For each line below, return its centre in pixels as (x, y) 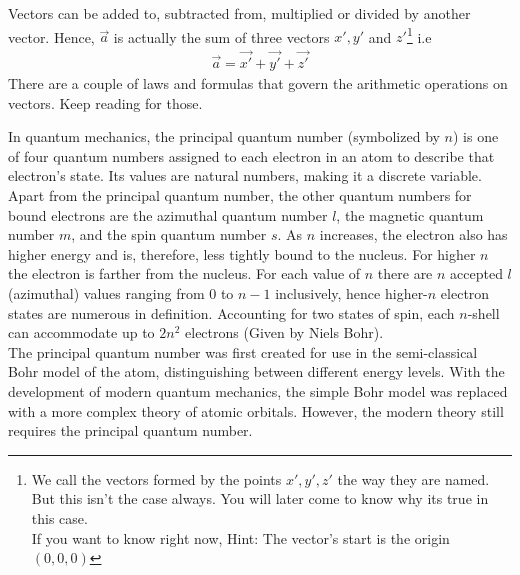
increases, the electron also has (413, 234)
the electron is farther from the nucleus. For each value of (184, 273)
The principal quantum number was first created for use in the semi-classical (243, 351)
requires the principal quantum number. (130, 430)
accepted (476, 273)
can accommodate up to (81, 332)
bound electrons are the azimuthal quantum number (168, 214)
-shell (483, 312)
